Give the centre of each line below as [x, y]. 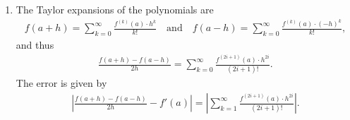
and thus [35, 45]
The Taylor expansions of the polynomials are [115, 9]
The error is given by [61, 83]
